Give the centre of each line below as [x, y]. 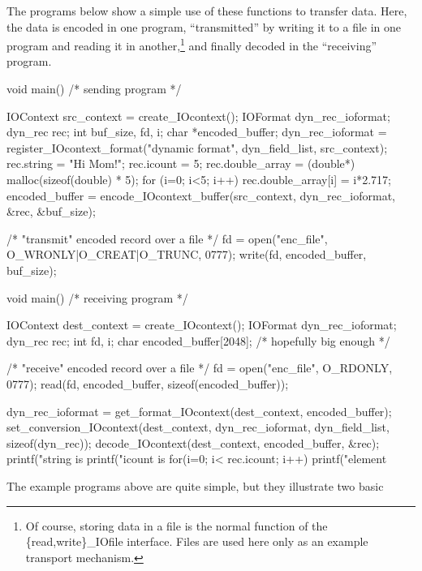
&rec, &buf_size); [51, 211]
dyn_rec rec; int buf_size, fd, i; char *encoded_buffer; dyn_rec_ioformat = [197, 132]
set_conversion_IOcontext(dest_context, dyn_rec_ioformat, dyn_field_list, [198, 427]
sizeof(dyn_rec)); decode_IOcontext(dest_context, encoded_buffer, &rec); [193, 442]
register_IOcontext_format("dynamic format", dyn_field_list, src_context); [197, 147]
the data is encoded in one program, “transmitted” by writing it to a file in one [204, 26]
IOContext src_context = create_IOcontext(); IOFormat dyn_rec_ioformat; [198, 116]
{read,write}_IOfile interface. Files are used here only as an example [197, 541]
